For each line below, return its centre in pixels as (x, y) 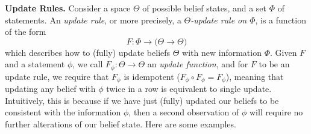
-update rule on (219, 20)
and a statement (35, 64)
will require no (276, 112)
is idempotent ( (152, 76)
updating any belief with (50, 89)
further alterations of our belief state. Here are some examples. (121, 124)
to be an (274, 64)
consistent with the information (63, 112)
